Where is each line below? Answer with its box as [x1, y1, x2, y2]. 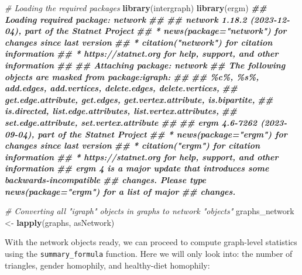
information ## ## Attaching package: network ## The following [5, 59, 286, 71]
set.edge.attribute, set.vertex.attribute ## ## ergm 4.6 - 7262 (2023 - [5, 116, 287, 128]
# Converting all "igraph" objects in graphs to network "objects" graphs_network [5, 205, 294, 217]
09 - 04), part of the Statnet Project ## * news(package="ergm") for [5, 128, 287, 140]
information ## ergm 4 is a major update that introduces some [5, 162, 269, 174]
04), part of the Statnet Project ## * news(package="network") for [5, 25, 287, 37]
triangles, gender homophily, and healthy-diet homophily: [5, 259, 210, 271]
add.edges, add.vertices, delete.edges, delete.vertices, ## [5, 82, 238, 94]
